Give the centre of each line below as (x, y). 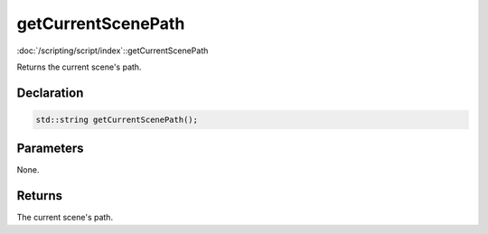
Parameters (50, 149)
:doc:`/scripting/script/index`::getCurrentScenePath (113, 51)
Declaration (50, 93)
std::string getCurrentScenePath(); (117, 119)
